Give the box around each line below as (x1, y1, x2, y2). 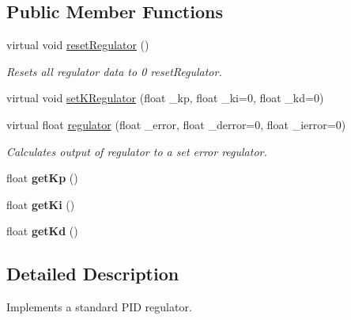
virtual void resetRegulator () (6, 36, 149, 53)
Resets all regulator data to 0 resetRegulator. (6, 63, 222, 79)
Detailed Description (6, 261, 179, 286)
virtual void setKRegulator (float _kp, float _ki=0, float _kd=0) (6, 90, 324, 106)
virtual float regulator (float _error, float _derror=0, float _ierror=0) (6, 116, 346, 132)
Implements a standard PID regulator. (6, 299, 192, 315)
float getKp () (6, 170, 78, 186)
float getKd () (6, 223, 78, 239)
